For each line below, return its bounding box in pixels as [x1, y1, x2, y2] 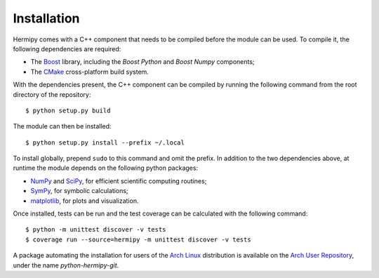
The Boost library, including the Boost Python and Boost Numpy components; [30, 58, 255, 66]
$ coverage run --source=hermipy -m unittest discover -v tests [25, 235, 252, 244]
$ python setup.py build [25, 106, 111, 114]
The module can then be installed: [13, 122, 112, 131]
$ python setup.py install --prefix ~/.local [25, 138, 185, 147]
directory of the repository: [13, 90, 91, 98]
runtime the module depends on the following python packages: [13, 164, 199, 172]
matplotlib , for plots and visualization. [30, 197, 139, 205]
